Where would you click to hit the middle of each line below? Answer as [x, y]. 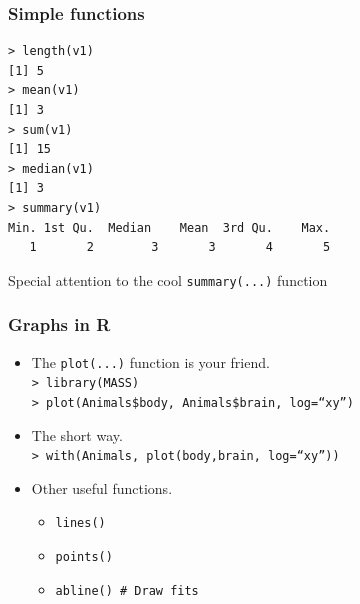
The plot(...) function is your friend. [150, 361]
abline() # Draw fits [127, 590]
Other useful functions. [102, 487]
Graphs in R [59, 324]
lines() [80, 523]
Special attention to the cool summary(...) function [168, 279]
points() [84, 557]
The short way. [77, 434]
